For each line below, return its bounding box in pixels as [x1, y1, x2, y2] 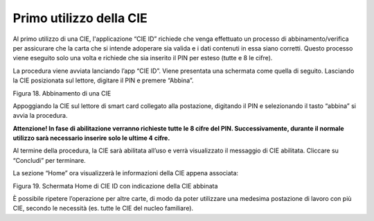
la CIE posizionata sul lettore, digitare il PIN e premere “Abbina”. [12, 76, 194, 85]
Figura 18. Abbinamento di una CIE [12, 89, 112, 97]
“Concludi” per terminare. [12, 156, 86, 164]
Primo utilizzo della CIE [12, 10, 148, 26]
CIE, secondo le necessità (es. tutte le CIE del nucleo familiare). [12, 204, 194, 213]
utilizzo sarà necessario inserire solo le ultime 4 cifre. [12, 134, 170, 142]
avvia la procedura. [12, 112, 68, 120]
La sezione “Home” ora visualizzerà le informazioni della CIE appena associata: [12, 169, 239, 177]
